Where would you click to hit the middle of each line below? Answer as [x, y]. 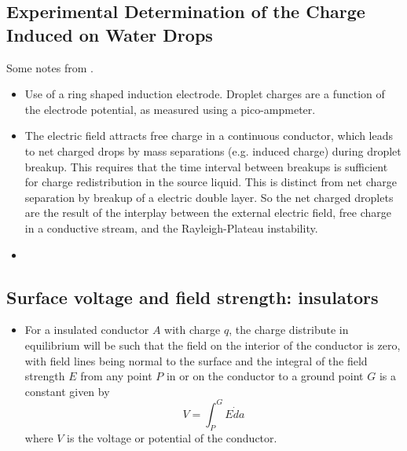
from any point [116, 376]
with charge [192, 330]
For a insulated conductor [87, 330]
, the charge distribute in [289, 330]
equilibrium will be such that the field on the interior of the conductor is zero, [213, 345]
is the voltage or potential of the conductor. [172, 437]
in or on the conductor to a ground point [265, 376]
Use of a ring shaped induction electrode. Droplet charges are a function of [205, 94]
